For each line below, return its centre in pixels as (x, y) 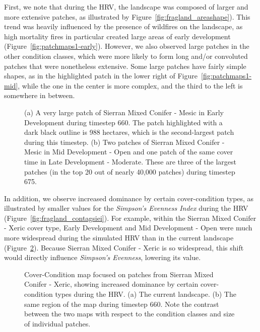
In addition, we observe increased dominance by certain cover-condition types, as (129, 198)
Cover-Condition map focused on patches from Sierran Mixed (119, 274)
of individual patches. (57, 323)
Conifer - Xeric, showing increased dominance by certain (111, 284)
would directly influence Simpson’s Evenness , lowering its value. (103, 257)
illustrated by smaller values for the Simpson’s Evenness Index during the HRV (126, 208)
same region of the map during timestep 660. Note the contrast (122, 304)
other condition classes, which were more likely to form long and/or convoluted (126, 56)
